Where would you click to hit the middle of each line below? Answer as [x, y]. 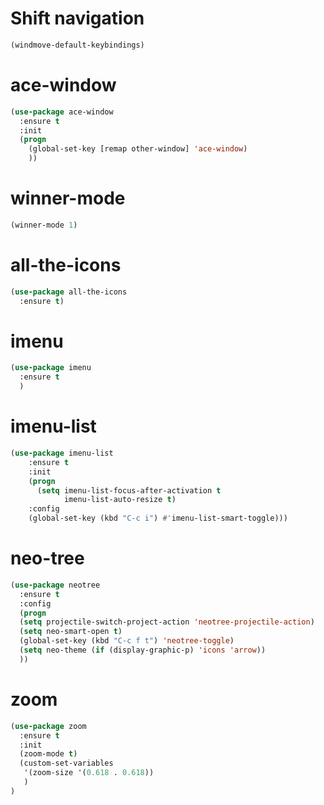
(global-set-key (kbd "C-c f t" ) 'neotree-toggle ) [127, 641]
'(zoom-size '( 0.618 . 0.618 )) [89, 773]
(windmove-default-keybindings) [77, 45]
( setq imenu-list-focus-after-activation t [129, 490]
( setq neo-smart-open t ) [71, 632]
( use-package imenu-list [62, 453]
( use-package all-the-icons [69, 292]
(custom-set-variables [66, 763]
